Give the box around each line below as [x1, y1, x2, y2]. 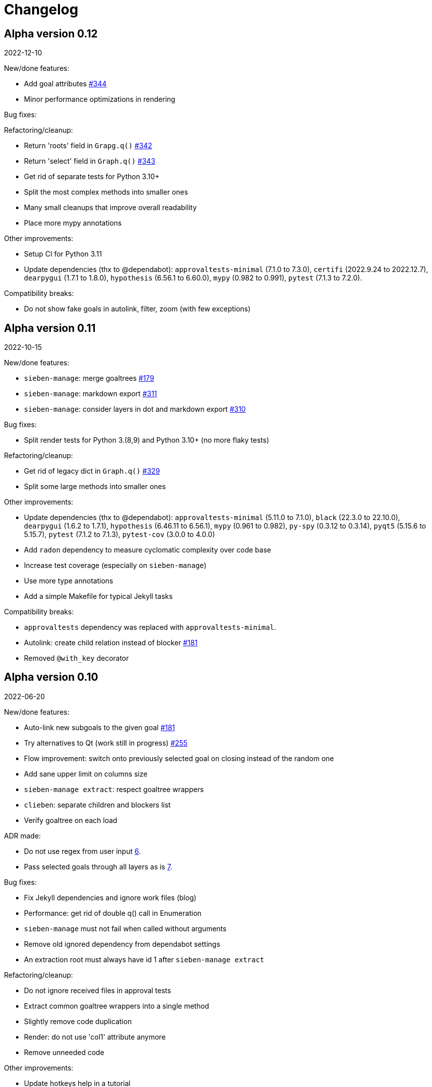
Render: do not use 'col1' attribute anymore [24, 1032, 166, 1041]
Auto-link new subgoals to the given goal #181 [24, 723, 175, 732]
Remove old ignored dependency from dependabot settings [24, 939, 220, 948]
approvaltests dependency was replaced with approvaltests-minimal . [24, 623, 276, 632]
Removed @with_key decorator [24, 654, 129, 663]
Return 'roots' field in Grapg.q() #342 [24, 141, 152, 150]
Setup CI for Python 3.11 [24, 250, 102, 259]
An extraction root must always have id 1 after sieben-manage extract [24, 955, 264, 964]
